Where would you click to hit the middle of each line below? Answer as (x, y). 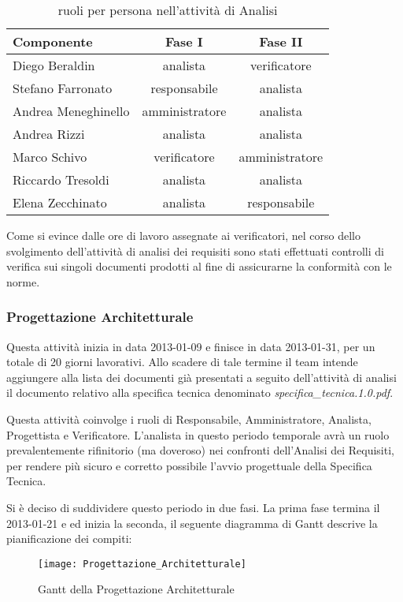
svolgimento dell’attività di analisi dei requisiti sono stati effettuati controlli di (195, 251)
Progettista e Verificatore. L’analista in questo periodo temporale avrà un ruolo (198, 434)
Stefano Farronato (63, 88)
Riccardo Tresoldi (61, 179)
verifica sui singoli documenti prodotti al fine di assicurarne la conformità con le (199, 266)
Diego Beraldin (54, 65)
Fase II (281, 41)
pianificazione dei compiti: (69, 538)
